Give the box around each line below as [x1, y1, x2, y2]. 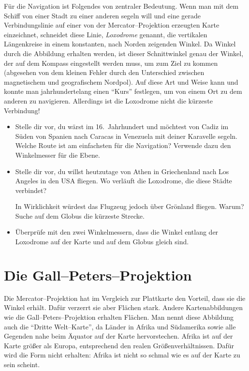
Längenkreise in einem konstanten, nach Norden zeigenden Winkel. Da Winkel [4, 39, 236, 49]
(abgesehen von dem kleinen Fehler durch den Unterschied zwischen [4, 67, 205, 77]
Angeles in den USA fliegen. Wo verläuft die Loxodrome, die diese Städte [15, 176, 232, 186]
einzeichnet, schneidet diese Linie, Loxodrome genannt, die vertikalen [4, 29, 207, 39]
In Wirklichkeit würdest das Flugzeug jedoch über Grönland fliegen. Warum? [15, 201, 244, 211]
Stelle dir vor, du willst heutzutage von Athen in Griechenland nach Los [15, 166, 229, 176]
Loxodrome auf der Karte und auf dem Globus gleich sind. [15, 237, 189, 247]
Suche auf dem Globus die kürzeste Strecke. [15, 210, 145, 221]
